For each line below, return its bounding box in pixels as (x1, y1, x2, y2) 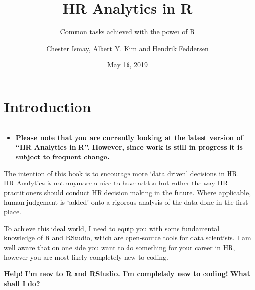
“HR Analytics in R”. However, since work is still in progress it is (15, 142, 243, 152)
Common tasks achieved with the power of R (60, 26, 195, 37)
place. (4, 207, 21, 216)
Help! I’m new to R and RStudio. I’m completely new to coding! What (4, 268, 250, 278)
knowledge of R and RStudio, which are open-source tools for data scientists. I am (4, 233, 251, 243)
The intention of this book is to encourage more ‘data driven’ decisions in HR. (4, 168, 239, 178)
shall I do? (4, 278, 40, 288)
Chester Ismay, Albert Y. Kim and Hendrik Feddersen (46, 43, 209, 53)
